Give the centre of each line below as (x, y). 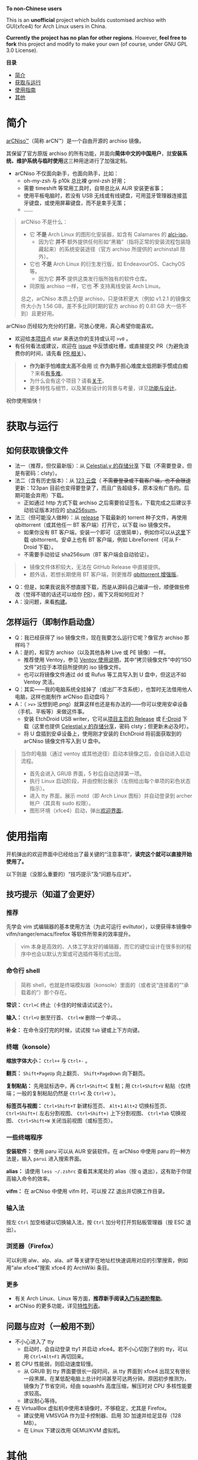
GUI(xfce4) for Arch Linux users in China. (56, 26)
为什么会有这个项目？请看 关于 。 (68, 380)
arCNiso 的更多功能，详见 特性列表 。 (59, 1306)
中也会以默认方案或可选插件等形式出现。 (75, 954)
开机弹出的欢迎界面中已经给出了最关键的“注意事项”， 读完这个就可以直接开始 (99, 854)
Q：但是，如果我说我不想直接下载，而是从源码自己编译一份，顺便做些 (100, 587)
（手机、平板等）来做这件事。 (51, 711)
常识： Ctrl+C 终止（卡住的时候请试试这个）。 (61, 1005)
